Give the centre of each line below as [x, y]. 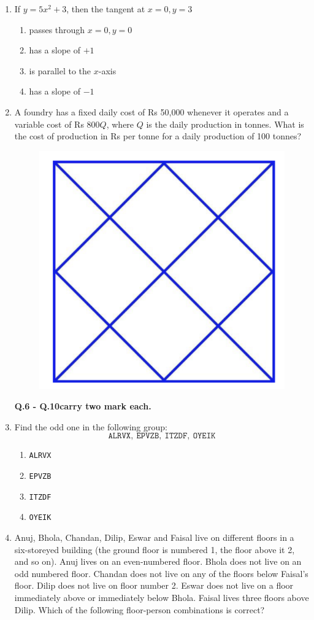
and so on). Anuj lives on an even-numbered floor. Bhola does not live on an [158, 561]
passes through [57, 29]
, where [120, 124]
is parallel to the [60, 70]
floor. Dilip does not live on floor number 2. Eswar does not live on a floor [154, 585]
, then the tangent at [106, 9]
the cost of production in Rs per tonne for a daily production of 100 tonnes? [158, 136]
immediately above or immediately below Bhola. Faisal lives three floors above [162, 598]
